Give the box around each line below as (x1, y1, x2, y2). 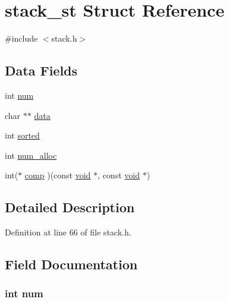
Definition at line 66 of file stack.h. (5, 226, 131, 238)
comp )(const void (24, 169, 91, 181)
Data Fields (5, 61, 78, 80)
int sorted (5, 129, 40, 141)
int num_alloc (5, 149, 57, 161)
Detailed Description (5, 198, 135, 216)
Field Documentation (5, 255, 138, 273)
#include (5, 32, 38, 45)
